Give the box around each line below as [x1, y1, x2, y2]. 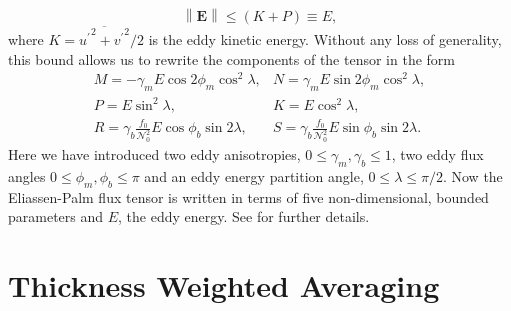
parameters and [8, 206, 104, 227]
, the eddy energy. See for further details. [118, 206, 370, 227]
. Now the [442, 166, 503, 187]
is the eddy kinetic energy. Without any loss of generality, [148, 29, 502, 50]
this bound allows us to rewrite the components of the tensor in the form [8, 48, 455, 69]
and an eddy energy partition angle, [144, 166, 364, 187]
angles [8, 166, 46, 187]
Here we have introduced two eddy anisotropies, [8, 144, 301, 165]
